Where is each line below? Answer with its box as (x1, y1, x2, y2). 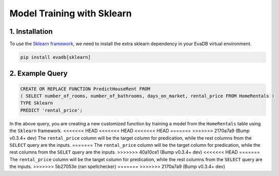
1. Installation (9, 27, 53, 36)
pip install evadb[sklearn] (20, 54, 91, 60)
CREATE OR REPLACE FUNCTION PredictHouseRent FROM (20, 86, 151, 92)
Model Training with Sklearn (9, 8, 132, 19)
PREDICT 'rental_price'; (20, 107, 83, 113)
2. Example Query (9, 69, 68, 78)
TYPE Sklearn (20, 100, 53, 106)
